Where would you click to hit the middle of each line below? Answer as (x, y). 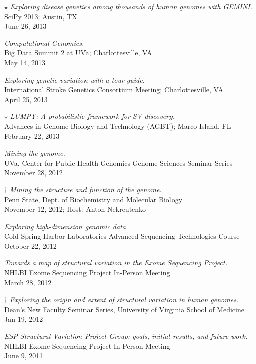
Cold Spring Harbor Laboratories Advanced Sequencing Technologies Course (122, 236)
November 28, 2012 (33, 172)
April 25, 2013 (26, 99)
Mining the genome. (35, 153)
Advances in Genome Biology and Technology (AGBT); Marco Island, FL (118, 126)
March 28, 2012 (28, 282)
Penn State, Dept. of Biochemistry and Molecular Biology (93, 199)
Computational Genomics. (44, 43)
